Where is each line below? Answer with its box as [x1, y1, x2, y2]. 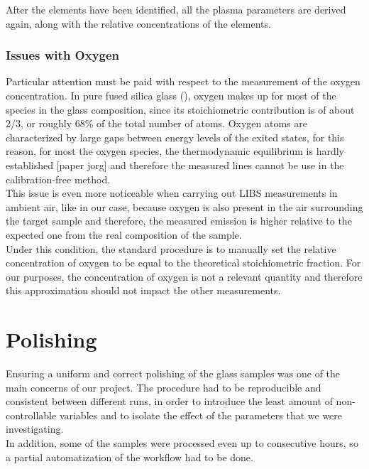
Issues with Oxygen [6, 46, 120, 64]
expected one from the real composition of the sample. [6, 227, 242, 242]
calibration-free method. [6, 171, 111, 186]
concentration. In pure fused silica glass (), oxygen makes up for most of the [6, 88, 336, 102]
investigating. [6, 421, 64, 436]
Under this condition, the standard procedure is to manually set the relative [6, 241, 336, 256]
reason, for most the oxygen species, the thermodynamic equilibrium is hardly [6, 144, 344, 158]
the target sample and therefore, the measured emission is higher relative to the [6, 213, 352, 228]
